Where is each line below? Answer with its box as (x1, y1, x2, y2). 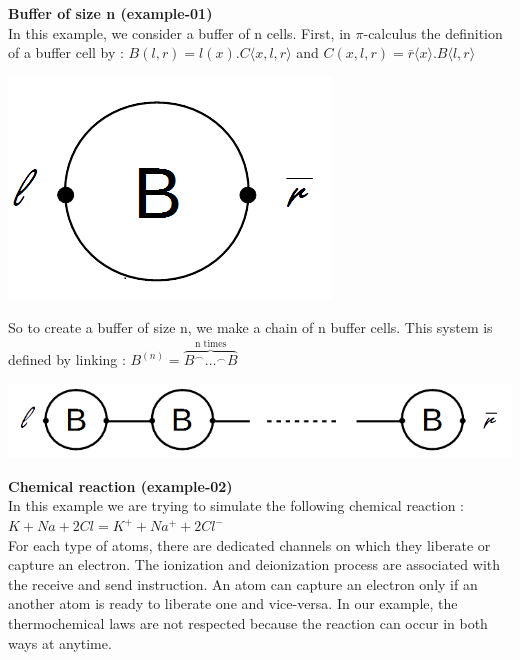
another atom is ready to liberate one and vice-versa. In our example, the (8, 593, 458, 614)
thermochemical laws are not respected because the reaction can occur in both (8, 613, 488, 633)
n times (194, 338, 227, 349)
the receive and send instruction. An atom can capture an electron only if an (8, 573, 478, 594)
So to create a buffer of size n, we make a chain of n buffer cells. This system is (8, 317, 493, 338)
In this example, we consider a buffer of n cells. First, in (8, 22, 351, 43)
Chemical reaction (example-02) (8, 475, 233, 496)
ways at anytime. (8, 632, 112, 653)
